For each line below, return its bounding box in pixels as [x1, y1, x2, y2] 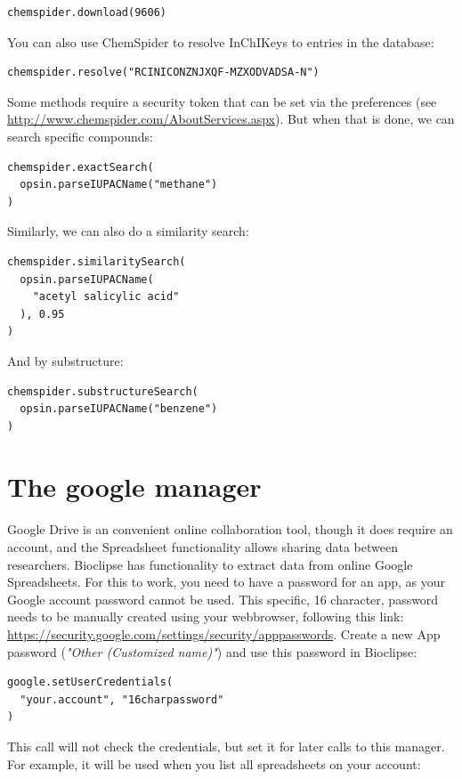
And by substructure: [7, 351, 124, 369]
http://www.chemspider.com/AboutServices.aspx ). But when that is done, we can [7, 110, 455, 128]
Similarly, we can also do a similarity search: [7, 222, 249, 240]
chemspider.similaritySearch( [7, 255, 186, 268]
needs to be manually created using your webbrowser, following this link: [7, 607, 404, 626]
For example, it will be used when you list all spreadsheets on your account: [7, 754, 421, 773]
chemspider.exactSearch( [7, 160, 154, 174]
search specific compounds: [7, 126, 153, 145]
